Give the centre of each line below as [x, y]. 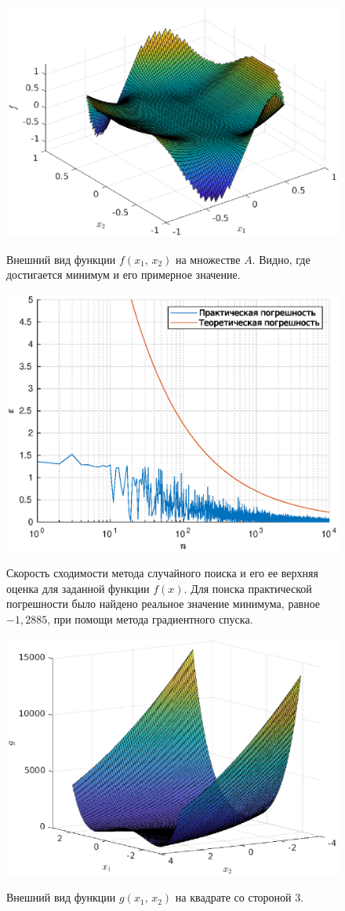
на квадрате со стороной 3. [240, 897]
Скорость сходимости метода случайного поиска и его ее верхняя [162, 573]
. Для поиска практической [248, 588]
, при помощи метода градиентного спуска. [150, 619]
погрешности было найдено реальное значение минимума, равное [163, 604]
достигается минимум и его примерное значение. [123, 274]
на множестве [208, 259]
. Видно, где [281, 259]
